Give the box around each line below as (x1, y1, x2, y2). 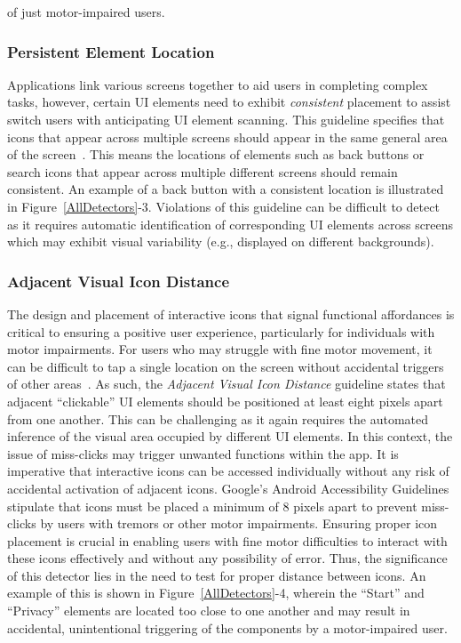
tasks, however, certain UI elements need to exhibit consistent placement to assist (7, 92, 451, 111)
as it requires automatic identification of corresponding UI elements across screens (7, 214, 454, 233)
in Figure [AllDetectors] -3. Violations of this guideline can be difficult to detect (7, 197, 440, 215)
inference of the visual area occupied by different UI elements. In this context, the (7, 427, 453, 446)
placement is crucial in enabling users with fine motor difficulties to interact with (7, 531, 448, 550)
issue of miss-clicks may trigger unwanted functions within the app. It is (7, 444, 399, 462)
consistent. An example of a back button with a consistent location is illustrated (7, 180, 444, 198)
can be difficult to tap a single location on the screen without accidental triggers (7, 357, 444, 375)
